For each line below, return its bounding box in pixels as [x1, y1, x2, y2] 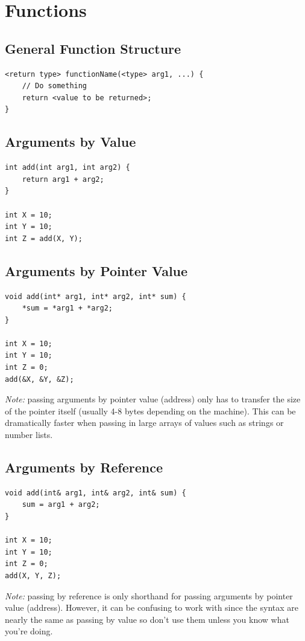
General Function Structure [5, 39, 181, 57]
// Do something [22, 82, 87, 91]
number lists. [5, 428, 53, 441]
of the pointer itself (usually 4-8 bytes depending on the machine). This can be [5, 404, 296, 417]
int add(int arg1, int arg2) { [5, 163, 130, 172]
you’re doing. [5, 625, 53, 637]
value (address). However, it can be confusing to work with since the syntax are [5, 601, 299, 614]
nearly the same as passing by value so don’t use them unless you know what [5, 613, 289, 625]
